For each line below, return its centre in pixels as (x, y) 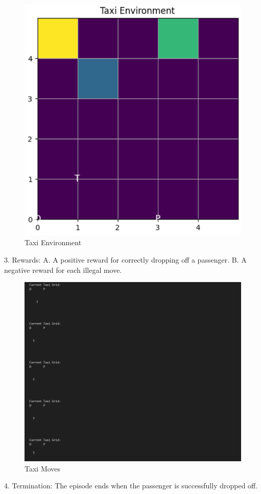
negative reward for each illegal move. (63, 270)
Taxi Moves (43, 468)
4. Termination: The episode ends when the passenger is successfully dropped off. (131, 486)
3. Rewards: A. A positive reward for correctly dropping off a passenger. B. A (125, 260)
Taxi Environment (53, 242)
